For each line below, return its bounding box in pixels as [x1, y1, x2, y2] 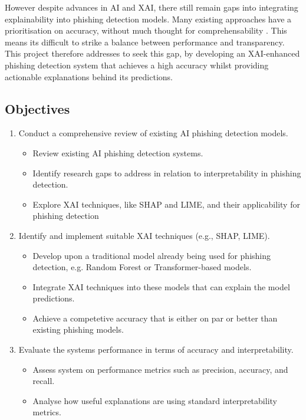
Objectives [5, 99, 70, 117]
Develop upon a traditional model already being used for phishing [32, 249, 271, 261]
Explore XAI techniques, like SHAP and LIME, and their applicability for [32, 198, 300, 210]
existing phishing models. [32, 323, 124, 336]
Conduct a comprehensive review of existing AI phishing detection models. [18, 127, 288, 139]
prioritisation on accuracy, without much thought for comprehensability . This [5, 24, 287, 37]
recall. [32, 375, 55, 387]
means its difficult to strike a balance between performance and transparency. [5, 35, 285, 48]
